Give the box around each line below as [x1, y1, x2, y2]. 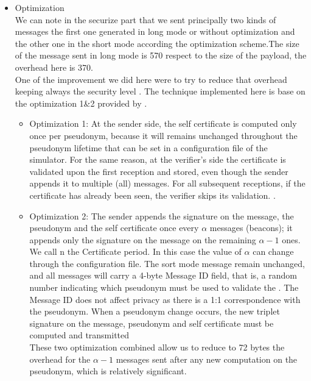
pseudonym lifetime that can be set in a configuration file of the [29, 141, 268, 154]
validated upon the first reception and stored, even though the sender [29, 165, 288, 177]
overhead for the [29, 352, 91, 365]
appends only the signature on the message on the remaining [29, 233, 256, 246]
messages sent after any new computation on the [116, 352, 298, 365]
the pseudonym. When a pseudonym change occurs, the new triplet [29, 305, 280, 318]
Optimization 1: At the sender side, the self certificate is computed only [29, 117, 297, 130]
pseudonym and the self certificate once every [29, 221, 199, 234]
